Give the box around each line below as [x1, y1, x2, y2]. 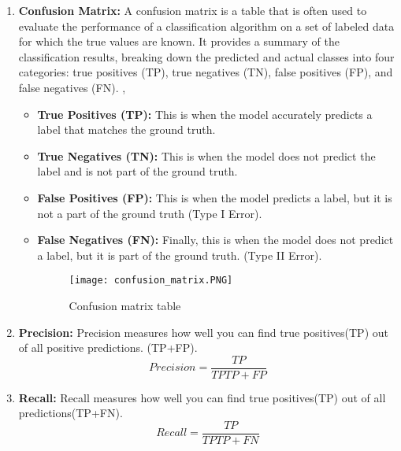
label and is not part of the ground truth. [37, 163, 238, 179]
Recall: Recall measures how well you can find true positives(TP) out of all [18, 389, 386, 405]
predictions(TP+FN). [18, 405, 123, 421]
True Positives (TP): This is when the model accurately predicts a [37, 105, 373, 122]
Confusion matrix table [69, 297, 181, 313]
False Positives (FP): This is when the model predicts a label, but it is [37, 189, 392, 205]
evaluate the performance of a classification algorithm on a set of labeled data [18, 17, 395, 34]
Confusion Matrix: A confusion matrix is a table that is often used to [18, 2, 367, 18]
